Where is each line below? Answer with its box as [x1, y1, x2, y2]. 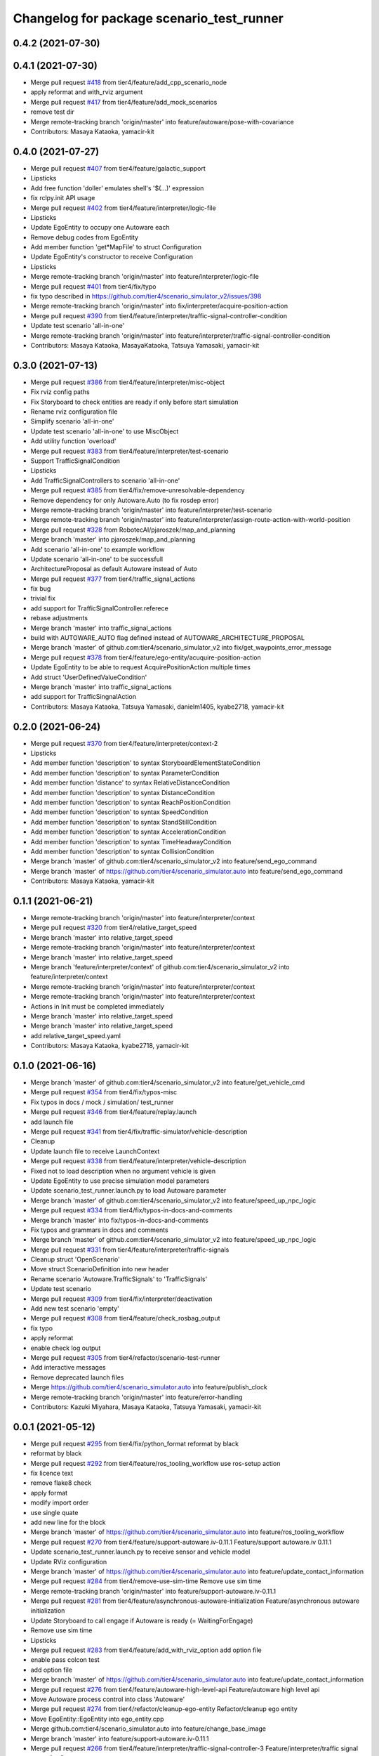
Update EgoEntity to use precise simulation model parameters [30, 1177, 210, 1185]
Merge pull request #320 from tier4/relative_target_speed [30, 924, 197, 932]
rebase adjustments [30, 614, 88, 622]
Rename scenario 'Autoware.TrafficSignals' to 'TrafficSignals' [30, 1275, 208, 1283]
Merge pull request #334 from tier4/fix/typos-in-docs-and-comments [30, 1206, 233, 1214]
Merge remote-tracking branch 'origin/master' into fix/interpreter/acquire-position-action [30, 302, 288, 310]
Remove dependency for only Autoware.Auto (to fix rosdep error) [30, 496, 219, 504]
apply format [30, 1488, 68, 1497]
